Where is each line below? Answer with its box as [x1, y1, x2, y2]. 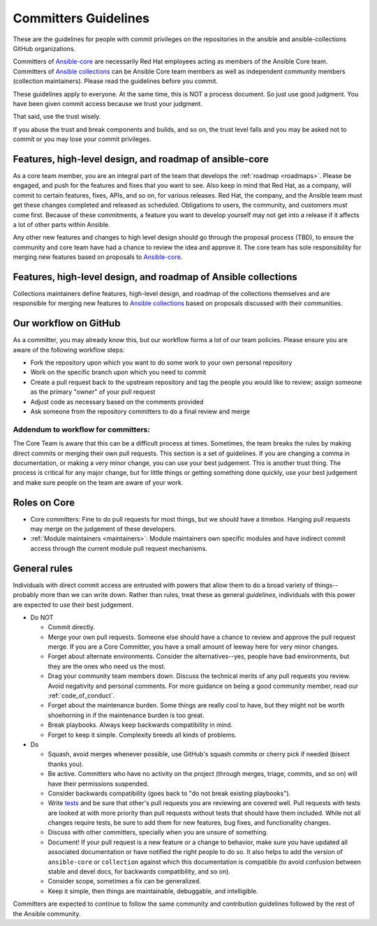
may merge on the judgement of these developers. [30, 524, 177, 534]
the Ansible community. [13, 909, 81, 918]
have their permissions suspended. [47, 779, 149, 788]
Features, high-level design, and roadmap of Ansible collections [13, 271, 298, 283]
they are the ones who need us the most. [47, 662, 166, 670]
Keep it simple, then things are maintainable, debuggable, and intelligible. [47, 887, 258, 895]
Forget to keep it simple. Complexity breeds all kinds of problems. [47, 730, 237, 739]
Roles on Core [13, 497, 75, 508]
